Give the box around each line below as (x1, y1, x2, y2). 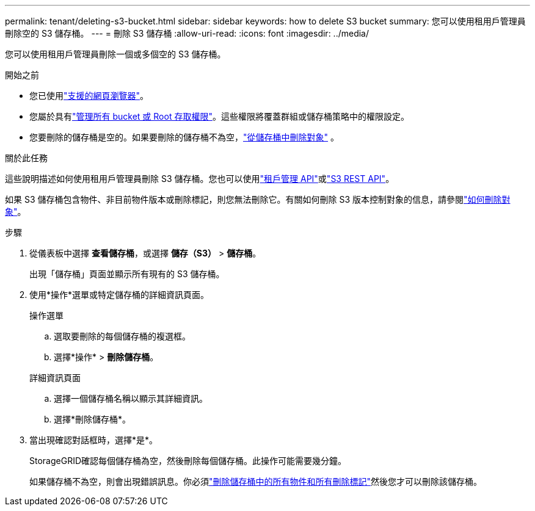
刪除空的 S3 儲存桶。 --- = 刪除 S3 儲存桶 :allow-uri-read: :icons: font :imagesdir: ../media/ (5, 28, 369, 38)
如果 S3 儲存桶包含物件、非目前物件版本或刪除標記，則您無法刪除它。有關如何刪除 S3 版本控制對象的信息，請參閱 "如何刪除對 (5, 194, 511, 205)
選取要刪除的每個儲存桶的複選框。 (54, 331, 191, 341)
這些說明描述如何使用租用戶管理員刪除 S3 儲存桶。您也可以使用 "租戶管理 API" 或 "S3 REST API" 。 (5, 173, 395, 184)
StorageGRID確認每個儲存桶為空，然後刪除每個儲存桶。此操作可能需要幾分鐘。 (29, 455, 347, 466)
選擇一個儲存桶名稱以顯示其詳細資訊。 (54, 393, 208, 404)
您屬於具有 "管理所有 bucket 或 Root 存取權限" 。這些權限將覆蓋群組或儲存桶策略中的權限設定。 (29, 111, 409, 121)
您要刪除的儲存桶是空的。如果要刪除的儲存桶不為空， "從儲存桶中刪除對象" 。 (29, 132, 339, 142)
